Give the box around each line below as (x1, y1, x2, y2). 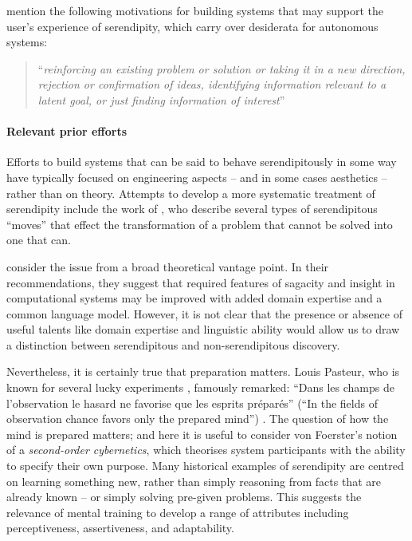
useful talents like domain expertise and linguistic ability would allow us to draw (6, 321, 400, 338)
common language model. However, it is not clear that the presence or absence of (6, 305, 402, 322)
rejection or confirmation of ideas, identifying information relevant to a (37, 76, 386, 93)
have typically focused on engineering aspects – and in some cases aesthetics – (6, 168, 387, 185)
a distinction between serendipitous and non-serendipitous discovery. (6, 336, 340, 353)
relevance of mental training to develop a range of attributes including (6, 503, 349, 520)
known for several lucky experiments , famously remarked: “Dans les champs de (6, 379, 394, 396)
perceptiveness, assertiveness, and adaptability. (6, 519, 234, 536)
